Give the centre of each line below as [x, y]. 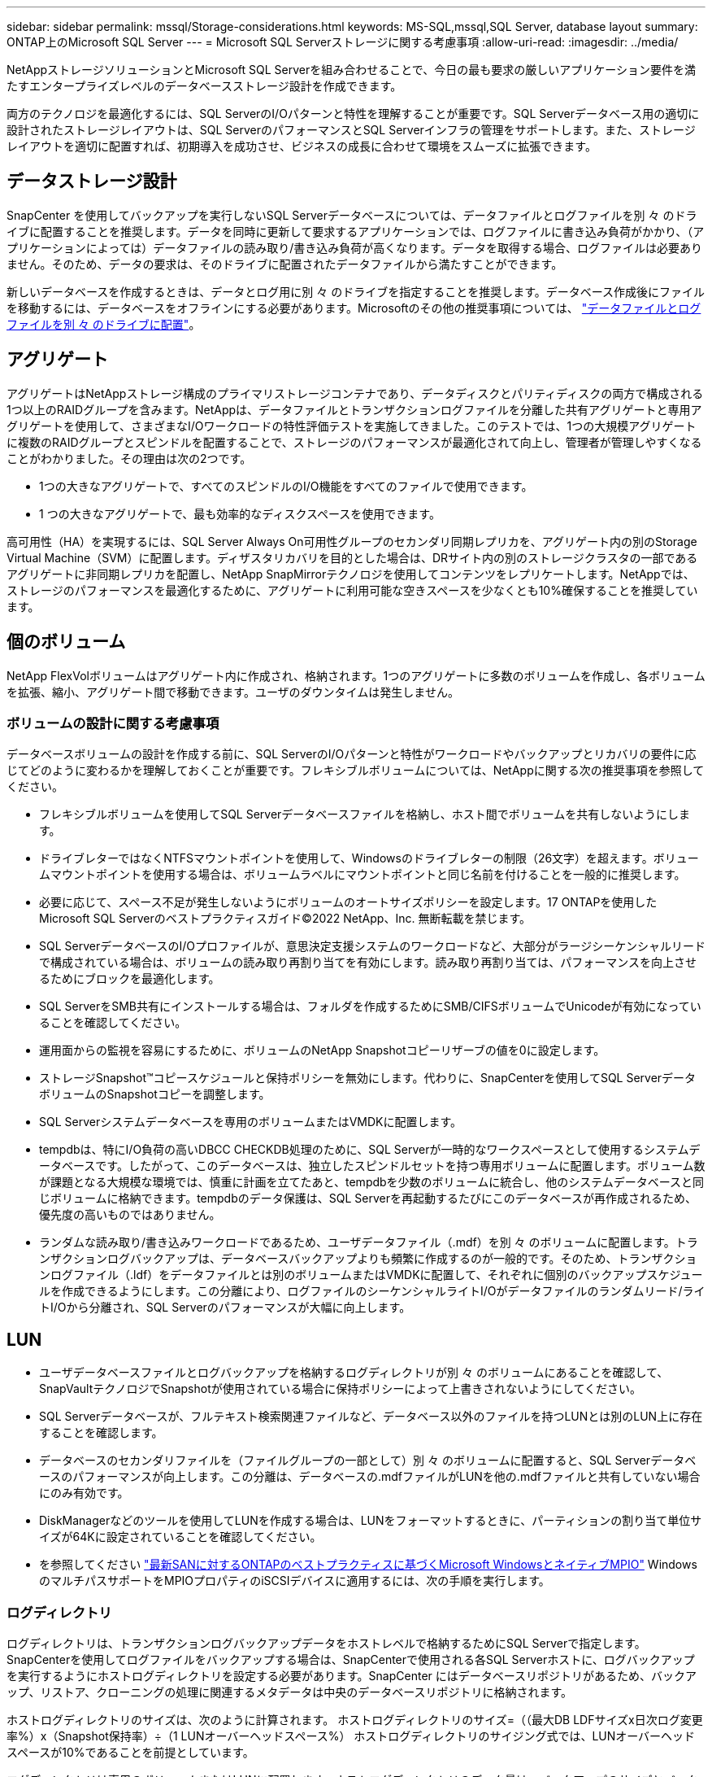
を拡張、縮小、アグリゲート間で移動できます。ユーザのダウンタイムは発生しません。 [233, 692]
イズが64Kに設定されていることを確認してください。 [180, 1537]
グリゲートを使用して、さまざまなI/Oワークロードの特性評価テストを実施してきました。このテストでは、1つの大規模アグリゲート [352, 426]
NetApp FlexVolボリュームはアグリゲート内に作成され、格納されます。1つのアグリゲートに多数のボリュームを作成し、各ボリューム [356, 675]
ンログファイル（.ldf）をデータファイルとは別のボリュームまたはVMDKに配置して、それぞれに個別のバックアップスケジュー [371, 1275]
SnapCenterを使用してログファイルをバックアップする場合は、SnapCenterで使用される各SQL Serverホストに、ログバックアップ [351, 1659]
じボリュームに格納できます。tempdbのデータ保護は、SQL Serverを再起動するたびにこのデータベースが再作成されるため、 [368, 1198]
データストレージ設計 [92, 181]
